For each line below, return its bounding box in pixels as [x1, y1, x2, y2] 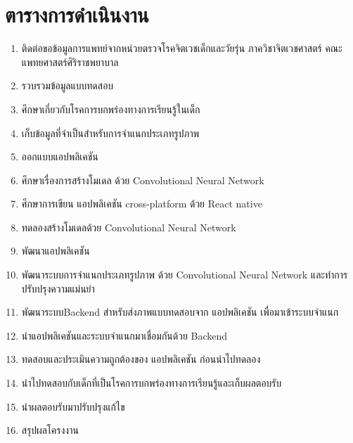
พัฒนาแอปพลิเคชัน [21, 243, 90, 258]
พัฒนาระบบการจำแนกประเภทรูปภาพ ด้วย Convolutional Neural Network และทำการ [21, 267, 348, 282]
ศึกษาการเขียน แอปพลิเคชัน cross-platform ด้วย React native [21, 196, 262, 211]
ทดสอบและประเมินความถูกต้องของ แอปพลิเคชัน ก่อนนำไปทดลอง [21, 352, 261, 366]
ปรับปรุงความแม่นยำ [21, 281, 95, 295]
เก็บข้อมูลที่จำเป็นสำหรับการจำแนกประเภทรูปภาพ [21, 125, 200, 140]
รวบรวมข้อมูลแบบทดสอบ [21, 78, 114, 93]
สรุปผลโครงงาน [21, 423, 79, 437]
